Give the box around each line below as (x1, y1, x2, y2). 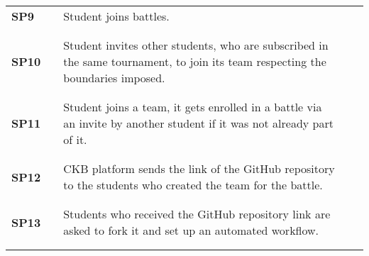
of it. (63, 131, 87, 148)
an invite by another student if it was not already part (63, 115, 334, 131)
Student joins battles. (63, 8, 170, 24)
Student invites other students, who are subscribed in (63, 37, 329, 53)
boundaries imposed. (63, 69, 165, 86)
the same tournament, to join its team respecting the (63, 53, 326, 69)
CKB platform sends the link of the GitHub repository (63, 160, 335, 177)
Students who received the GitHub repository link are (63, 206, 331, 222)
